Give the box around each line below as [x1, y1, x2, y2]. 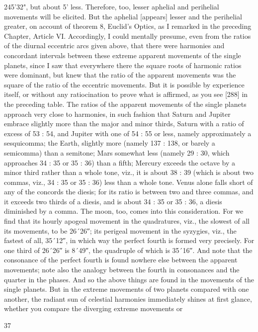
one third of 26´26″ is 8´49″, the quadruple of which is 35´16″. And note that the [4, 245, 253, 255]
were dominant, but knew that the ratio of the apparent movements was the [4, 70, 236, 80]
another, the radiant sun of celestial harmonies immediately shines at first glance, [4, 293, 252, 304]
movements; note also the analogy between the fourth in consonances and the [4, 264, 240, 275]
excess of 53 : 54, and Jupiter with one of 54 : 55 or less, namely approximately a [4, 128, 252, 138]
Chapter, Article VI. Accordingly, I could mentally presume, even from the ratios [4, 30, 251, 41]
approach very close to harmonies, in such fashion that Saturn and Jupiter [4, 108, 231, 119]
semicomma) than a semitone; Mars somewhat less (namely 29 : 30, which [4, 147, 230, 158]
